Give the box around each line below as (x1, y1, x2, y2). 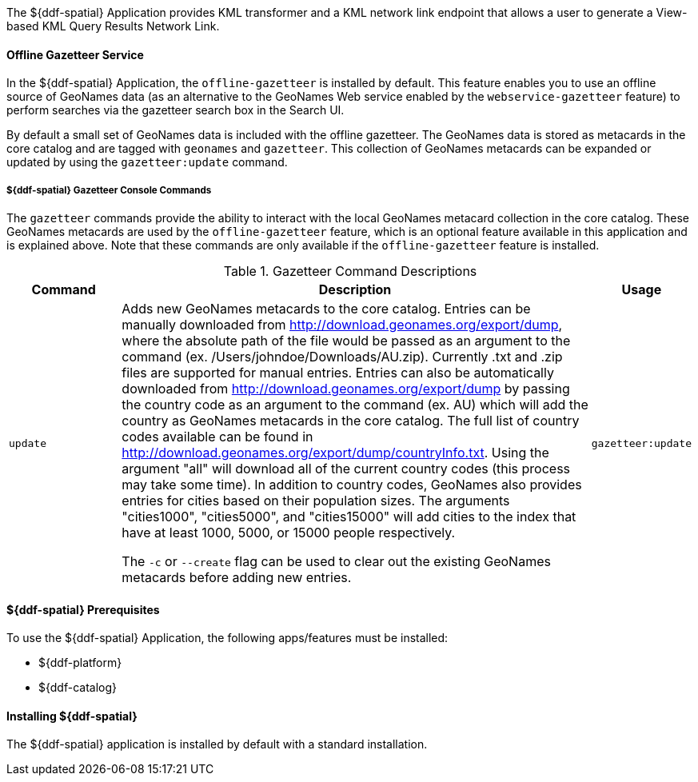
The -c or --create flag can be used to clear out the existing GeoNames (122, 553, 551, 569)
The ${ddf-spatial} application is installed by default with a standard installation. (6, 737, 428, 752)
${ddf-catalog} (38, 680, 118, 695)
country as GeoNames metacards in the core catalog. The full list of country (122, 413, 580, 429)
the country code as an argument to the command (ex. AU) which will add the (122, 397, 588, 413)
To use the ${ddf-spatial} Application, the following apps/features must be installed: (6, 631, 449, 645)
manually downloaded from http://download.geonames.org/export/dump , (122, 317, 563, 333)
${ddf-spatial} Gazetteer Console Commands (6, 184, 212, 196)
